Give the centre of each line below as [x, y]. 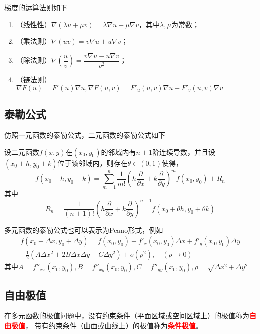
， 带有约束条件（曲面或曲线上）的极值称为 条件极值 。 [114, 326]
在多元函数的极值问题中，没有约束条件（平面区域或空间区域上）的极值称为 [127, 316]
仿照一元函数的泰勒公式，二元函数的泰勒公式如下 [85, 135]
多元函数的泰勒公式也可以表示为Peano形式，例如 [84, 229]
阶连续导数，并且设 [184, 152]
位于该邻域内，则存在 [92, 163]
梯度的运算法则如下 [36, 7]
